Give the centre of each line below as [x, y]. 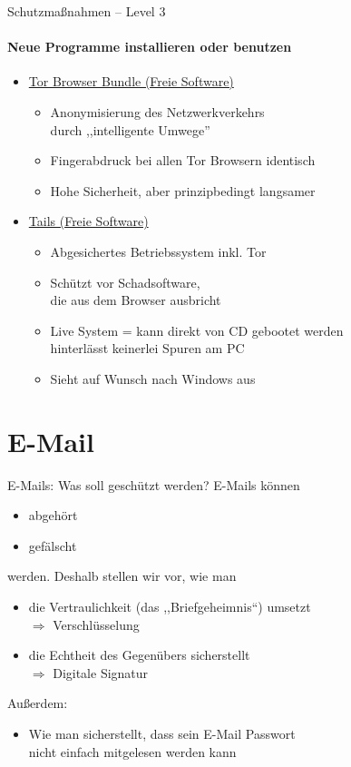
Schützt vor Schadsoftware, [125, 282]
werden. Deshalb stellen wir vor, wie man [122, 576]
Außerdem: [38, 703]
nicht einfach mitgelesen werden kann [132, 751]
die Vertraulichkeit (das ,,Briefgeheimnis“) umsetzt [170, 607]
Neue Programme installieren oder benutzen [150, 47]
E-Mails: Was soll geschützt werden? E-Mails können [154, 484]
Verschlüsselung [96, 624]
